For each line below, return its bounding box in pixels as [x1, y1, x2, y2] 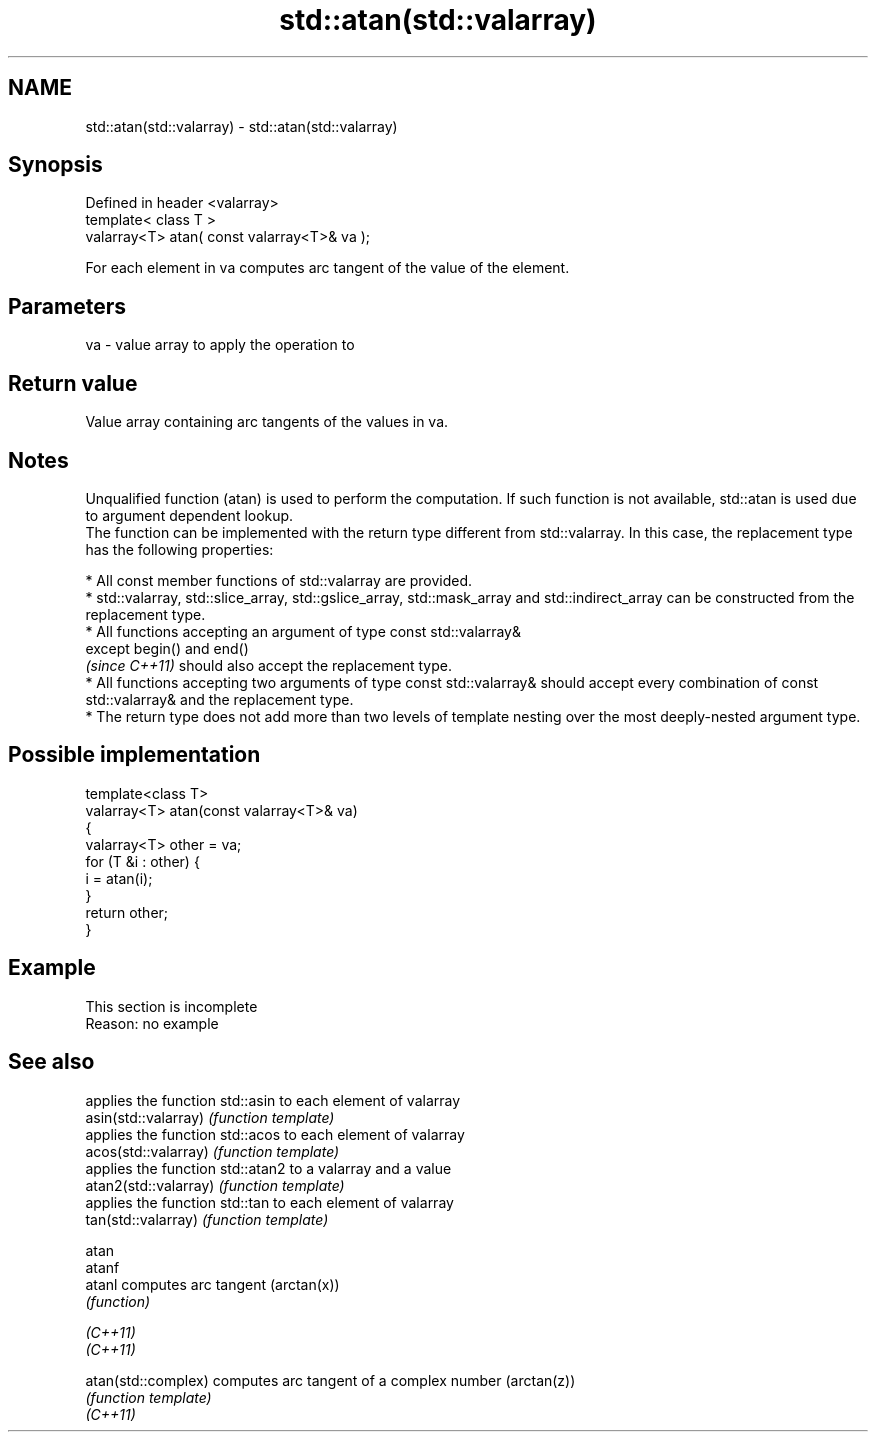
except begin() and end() [85, 639, 249, 657]
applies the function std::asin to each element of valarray [85, 1091, 461, 1109]
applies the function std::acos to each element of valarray [85, 1125, 465, 1143]
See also [8, 1049, 95, 1075]
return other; [85, 903, 169, 921]
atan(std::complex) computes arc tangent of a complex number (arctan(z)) [85, 1371, 576, 1389]
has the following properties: [85, 540, 274, 558]
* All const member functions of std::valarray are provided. [85, 571, 473, 589]
